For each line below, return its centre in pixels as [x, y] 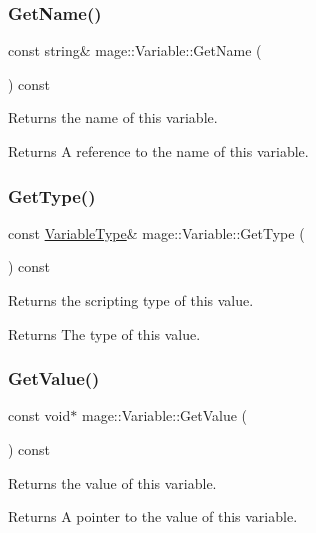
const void [39, 415]
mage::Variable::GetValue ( [164, 415]
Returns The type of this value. [104, 333]
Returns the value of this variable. [112, 482]
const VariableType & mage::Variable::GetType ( [156, 232]
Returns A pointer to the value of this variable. [153, 516]
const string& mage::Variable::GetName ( [135, 50]
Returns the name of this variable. [113, 117]
